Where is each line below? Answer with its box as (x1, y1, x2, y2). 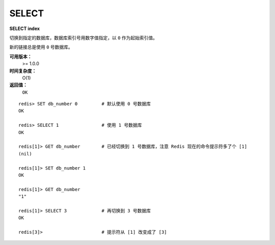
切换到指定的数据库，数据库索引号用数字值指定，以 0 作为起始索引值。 (9, 35, 158, 41)
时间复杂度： (9, 68, 37, 74)
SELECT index (9, 25, 40, 32)
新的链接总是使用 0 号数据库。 (9, 44, 73, 50)
